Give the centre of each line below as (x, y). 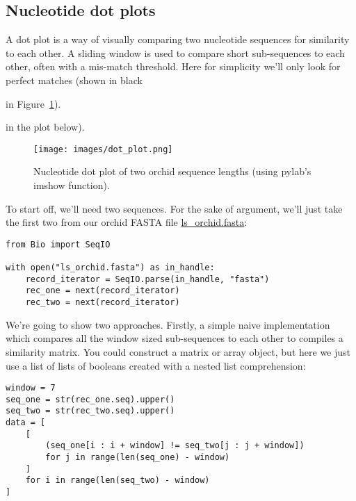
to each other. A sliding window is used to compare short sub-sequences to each (175, 52)
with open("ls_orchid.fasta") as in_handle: (110, 268)
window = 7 (31, 388)
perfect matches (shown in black (74, 80)
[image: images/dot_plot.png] (103, 149)
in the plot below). (45, 127)
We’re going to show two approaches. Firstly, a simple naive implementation (168, 324)
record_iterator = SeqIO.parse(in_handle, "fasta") (147, 279)
